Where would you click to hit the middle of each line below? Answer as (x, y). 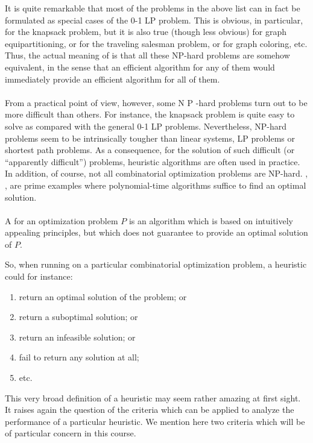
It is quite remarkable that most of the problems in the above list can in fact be (153, 8)
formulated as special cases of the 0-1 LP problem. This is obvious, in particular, (154, 20)
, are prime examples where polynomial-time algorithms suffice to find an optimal (156, 185)
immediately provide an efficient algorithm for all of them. (112, 79)
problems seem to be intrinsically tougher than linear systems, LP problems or (150, 138)
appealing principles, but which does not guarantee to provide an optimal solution (156, 232)
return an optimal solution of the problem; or (103, 296)
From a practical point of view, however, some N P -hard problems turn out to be (156, 102)
